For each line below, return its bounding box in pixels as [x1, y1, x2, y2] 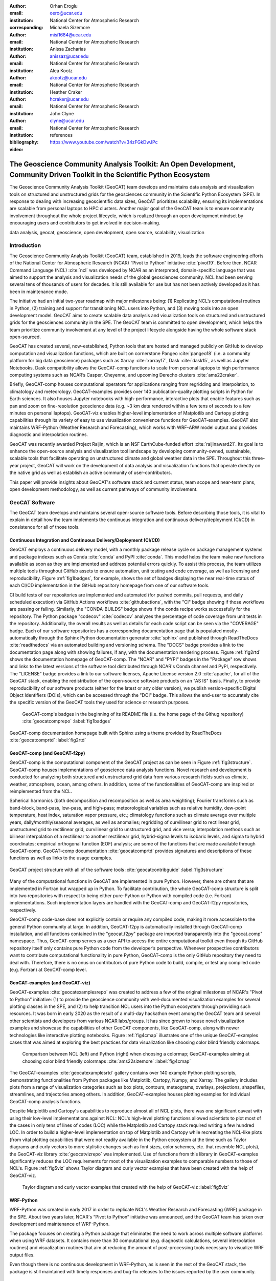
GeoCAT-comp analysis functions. [9, 1098, 82, 1104]
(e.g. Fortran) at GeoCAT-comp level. [9, 966, 87, 973]
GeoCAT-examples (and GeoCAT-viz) [9, 979, 90, 986]
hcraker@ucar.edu [50, 96, 89, 102]
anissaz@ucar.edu [50, 53, 89, 59]
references [50, 132, 73, 138]
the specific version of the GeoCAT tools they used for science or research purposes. [9, 699, 190, 706]
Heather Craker [50, 89, 82, 95]
